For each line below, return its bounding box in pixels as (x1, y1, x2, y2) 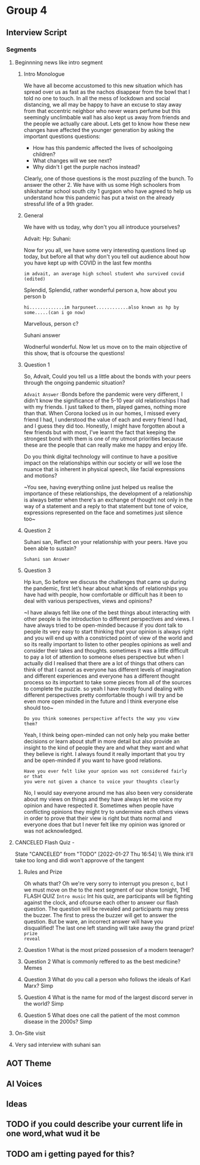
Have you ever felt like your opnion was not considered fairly (23, 768, 187, 774)
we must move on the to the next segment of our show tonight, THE (23, 886, 190, 893)
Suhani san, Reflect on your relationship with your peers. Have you (23, 538, 188, 545)
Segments (6, 45, 37, 54)
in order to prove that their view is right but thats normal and (23, 814, 172, 822)
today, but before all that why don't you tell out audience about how (23, 253, 190, 260)
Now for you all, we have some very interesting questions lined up (23, 246, 186, 254)
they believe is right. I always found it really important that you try (23, 750, 185, 757)
